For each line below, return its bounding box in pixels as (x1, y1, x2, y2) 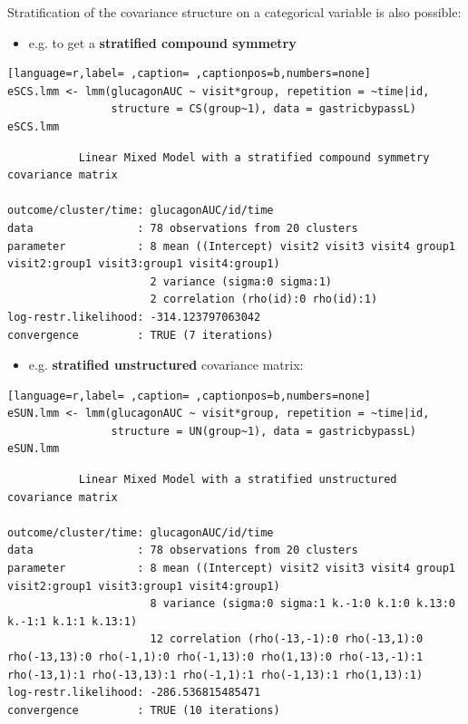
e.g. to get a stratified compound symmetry (28, 33, 297, 52)
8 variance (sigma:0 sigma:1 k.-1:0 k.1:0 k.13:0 (150, 597, 455, 611)
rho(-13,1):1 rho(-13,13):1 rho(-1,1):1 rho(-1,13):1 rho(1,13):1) (7, 668, 424, 681)
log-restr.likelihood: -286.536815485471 (7, 686, 261, 700)
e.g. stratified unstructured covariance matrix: (28, 355, 304, 374)
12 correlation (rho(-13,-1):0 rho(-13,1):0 (150, 632, 424, 646)
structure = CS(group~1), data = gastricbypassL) (111, 102, 417, 116)
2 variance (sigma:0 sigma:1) (150, 275, 332, 288)
